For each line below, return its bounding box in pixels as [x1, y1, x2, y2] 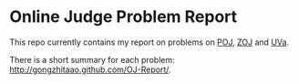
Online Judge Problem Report [9, 6, 238, 27]
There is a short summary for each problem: [9, 54, 175, 65]
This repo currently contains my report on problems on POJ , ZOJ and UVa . [9, 37, 290, 47]
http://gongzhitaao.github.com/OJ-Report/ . [9, 64, 171, 75]
